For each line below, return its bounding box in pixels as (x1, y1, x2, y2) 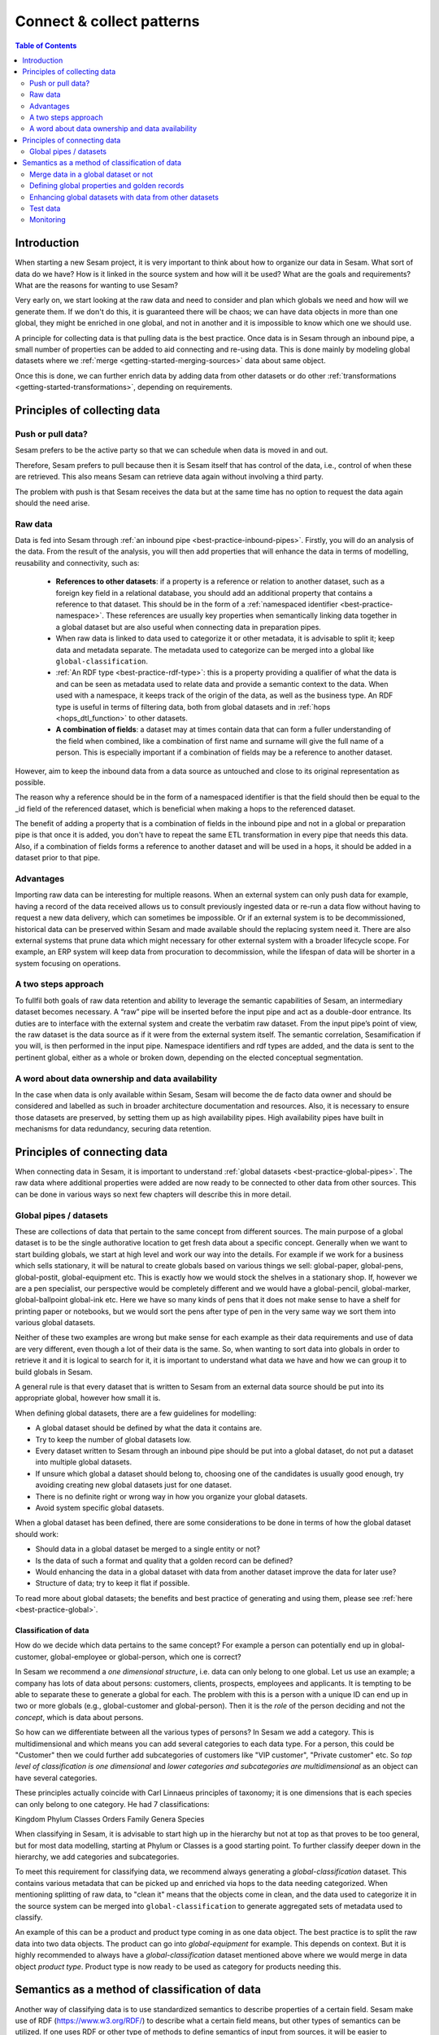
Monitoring (29, 215, 67, 225)
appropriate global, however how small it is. (15, 1393, 161, 1403)
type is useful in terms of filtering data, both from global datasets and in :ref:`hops (55, 702, 331, 711)
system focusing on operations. (15, 958, 121, 968)
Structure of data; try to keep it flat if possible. (35, 1578, 190, 1588)
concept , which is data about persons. (15, 1712, 144, 1722)
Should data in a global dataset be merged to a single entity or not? (35, 1544, 260, 1554)
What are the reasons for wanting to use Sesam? (15, 281, 179, 291)
